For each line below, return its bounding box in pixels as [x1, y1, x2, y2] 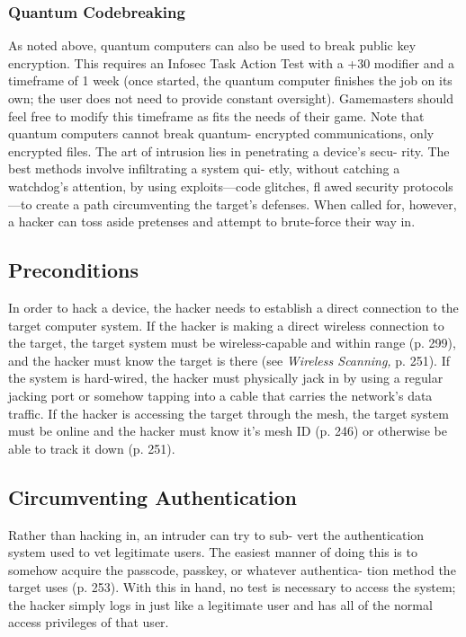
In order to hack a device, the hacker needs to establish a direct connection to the [8, 297, 459, 316]
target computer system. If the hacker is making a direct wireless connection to [8, 315, 444, 334]
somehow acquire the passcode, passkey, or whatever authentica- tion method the [8, 560, 456, 579]
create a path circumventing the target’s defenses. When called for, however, [36, 194, 457, 213]
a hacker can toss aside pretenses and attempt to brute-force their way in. [8, 212, 416, 231]
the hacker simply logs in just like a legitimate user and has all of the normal [8, 595, 433, 614]
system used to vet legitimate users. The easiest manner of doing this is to [8, 543, 417, 562]
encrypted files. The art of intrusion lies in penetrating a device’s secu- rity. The [8, 141, 450, 160]
